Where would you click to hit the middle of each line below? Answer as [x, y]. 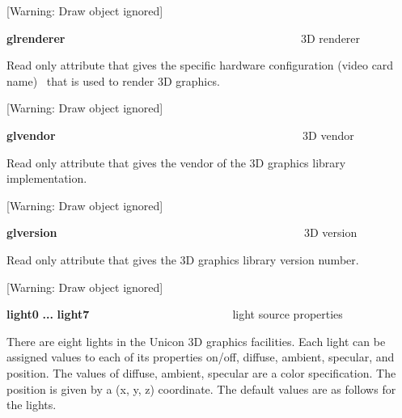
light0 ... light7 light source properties [175, 314]
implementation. [47, 178]
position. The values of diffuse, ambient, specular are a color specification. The [201, 372]
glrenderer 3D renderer [184, 38]
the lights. [32, 405]
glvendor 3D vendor [180, 135]
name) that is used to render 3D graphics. [113, 80]
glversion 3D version [182, 232]
